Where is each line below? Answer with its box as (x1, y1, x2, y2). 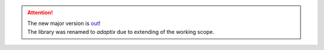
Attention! (27, 9, 53, 16)
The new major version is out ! (27, 20, 101, 27)
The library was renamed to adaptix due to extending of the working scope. (27, 28, 214, 35)
